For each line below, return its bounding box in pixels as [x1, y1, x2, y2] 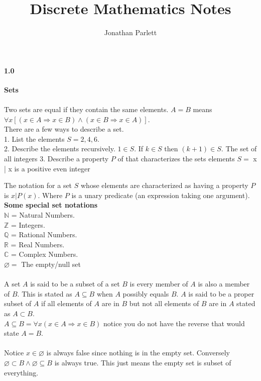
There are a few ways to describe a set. [4, 124, 124, 134]
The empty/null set [21, 259, 81, 269]
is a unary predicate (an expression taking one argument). [71, 189, 250, 200]
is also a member [198, 278, 250, 289]
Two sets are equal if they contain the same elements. [4, 104, 169, 115]
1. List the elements [4, 133, 65, 144]
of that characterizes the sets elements [117, 153, 235, 164]
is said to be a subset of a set [30, 278, 120, 289]
